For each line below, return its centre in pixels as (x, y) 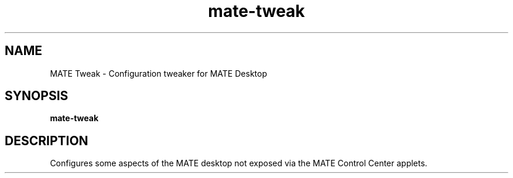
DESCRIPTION (47, 141)
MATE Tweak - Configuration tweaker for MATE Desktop (158, 73)
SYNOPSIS (37, 96)
